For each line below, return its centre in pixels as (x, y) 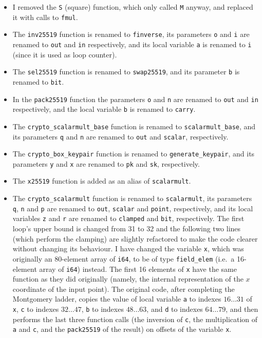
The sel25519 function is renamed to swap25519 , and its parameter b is (126, 72)
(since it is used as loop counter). (65, 54)
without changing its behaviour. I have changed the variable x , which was (128, 248)
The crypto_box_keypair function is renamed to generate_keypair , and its (134, 154)
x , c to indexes (36, 309)
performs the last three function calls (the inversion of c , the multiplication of (135, 319)
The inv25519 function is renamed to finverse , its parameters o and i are (131, 34)
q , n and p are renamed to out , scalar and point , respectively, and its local (133, 208)
